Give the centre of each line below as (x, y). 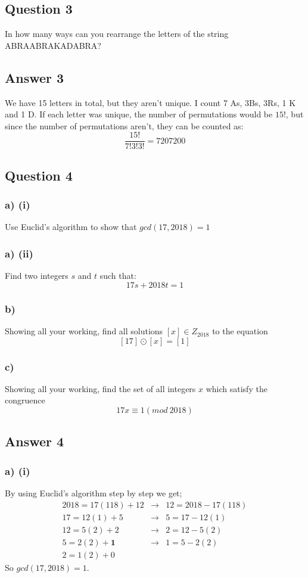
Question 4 (39, 175)
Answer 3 (35, 77)
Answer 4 (35, 441)
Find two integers (37, 276)
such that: (118, 276)
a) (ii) (19, 253)
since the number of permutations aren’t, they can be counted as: (124, 125)
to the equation (240, 331)
